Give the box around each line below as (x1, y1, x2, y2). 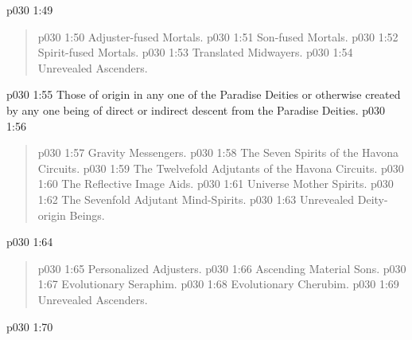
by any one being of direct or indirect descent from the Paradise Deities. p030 (6, 101, 386, 118)
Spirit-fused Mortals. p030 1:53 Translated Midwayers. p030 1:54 (37, 44, 353, 61)
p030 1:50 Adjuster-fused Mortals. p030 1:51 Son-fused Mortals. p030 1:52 (37, 28, 398, 45)
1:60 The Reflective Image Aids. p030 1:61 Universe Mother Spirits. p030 (37, 175, 394, 192)
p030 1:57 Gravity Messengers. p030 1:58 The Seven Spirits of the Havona (37, 144, 398, 161)
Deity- (357, 190, 388, 207)
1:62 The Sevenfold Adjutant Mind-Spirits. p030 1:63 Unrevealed (37, 190, 355, 207)
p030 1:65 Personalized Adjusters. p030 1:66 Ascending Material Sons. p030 (37, 260, 406, 276)
